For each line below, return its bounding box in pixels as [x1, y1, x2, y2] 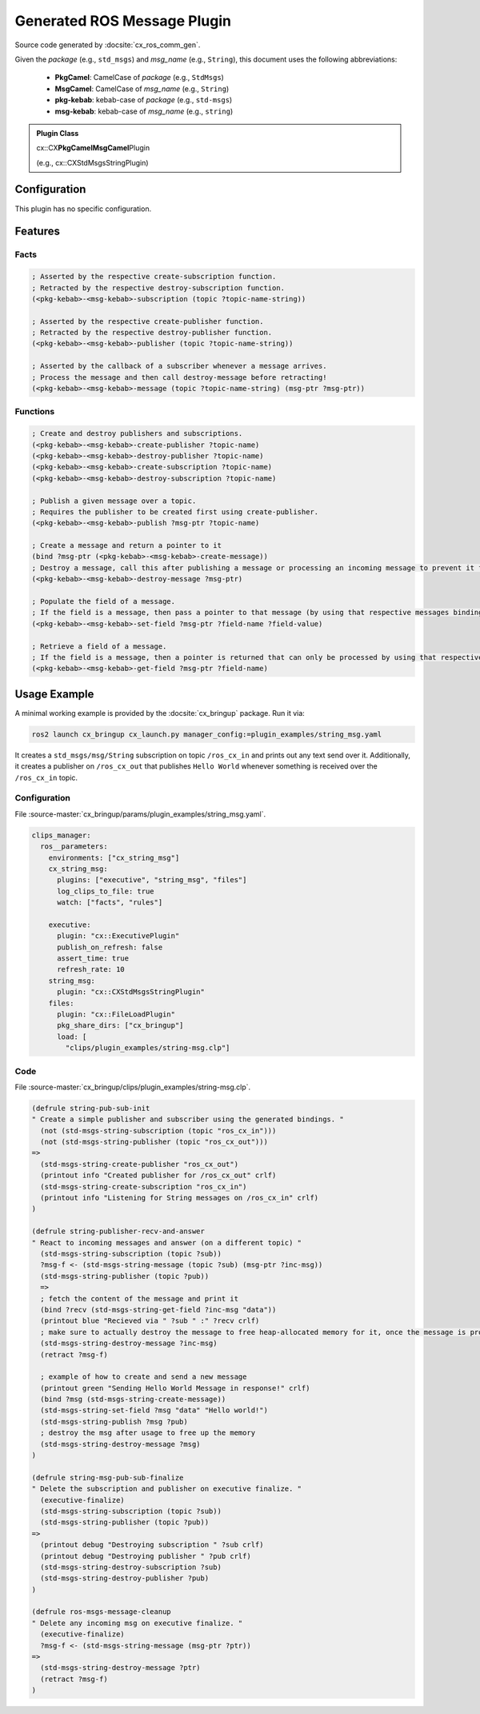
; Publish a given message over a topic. [31, 496, 197, 505]
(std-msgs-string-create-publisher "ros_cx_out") [40, 1160, 239, 1169]
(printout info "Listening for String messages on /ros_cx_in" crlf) [40, 1193, 319, 1203]
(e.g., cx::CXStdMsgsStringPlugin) [36, 158, 149, 167]
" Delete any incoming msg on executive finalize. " [31, 1618, 243, 1628]
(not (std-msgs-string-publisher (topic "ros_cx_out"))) [40, 1137, 268, 1147]
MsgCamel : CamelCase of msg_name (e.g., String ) [54, 84, 230, 94]
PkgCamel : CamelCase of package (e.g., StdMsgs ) [54, 73, 224, 82]
